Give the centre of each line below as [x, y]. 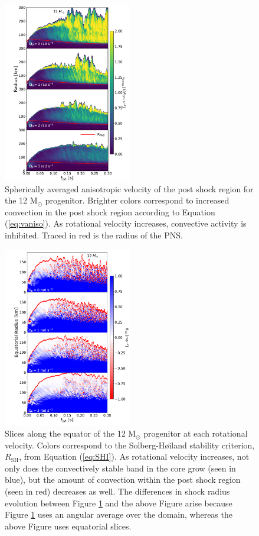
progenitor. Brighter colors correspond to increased [137, 200]
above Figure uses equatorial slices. [68, 526]
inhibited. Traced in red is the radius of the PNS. [94, 235]
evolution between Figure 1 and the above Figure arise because [119, 503]
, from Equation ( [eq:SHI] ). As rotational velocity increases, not [134, 456]
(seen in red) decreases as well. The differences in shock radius [117, 491]
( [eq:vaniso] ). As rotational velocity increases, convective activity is [126, 223]
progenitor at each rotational [196, 433]
